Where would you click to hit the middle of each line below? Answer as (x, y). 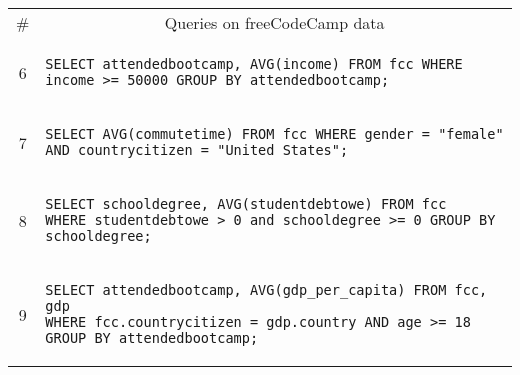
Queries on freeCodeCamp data (274, 22)
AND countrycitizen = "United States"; (197, 150)
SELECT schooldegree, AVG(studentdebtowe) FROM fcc (246, 204)
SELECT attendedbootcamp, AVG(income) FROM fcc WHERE (254, 64)
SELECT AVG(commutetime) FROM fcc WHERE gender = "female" (274, 134)
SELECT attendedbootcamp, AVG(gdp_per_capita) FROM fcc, (266, 290)
